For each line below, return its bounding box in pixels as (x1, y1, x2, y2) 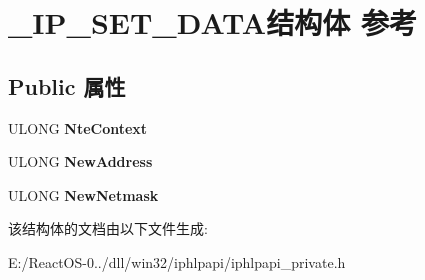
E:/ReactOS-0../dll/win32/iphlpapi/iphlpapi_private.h (8, 251, 346, 272)
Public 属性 (8, 70, 126, 101)
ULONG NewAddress (8, 151, 153, 172)
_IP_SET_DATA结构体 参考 (8, 2, 417, 43)
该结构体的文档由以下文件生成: (8, 218, 208, 239)
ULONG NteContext (8, 117, 148, 138)
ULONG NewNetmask (8, 184, 159, 205)
